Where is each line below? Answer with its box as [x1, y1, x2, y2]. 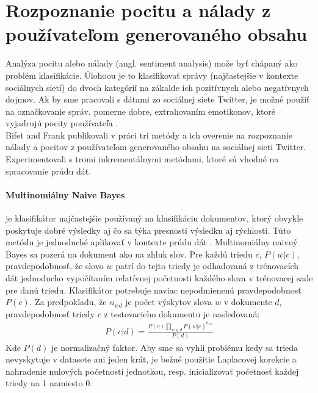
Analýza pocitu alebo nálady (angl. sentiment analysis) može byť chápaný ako [5, 57, 298, 70]
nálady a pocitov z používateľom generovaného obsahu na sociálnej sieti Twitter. [5, 140, 306, 153]
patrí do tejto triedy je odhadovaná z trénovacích [115, 259, 299, 272]
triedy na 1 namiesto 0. [5, 377, 93, 389]
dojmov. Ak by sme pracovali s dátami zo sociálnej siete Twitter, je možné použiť [5, 93, 310, 106]
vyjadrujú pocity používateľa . [5, 117, 118, 129]
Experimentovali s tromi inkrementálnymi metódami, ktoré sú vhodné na [5, 153, 279, 165]
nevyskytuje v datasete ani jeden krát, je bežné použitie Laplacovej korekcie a [5, 353, 297, 366]
